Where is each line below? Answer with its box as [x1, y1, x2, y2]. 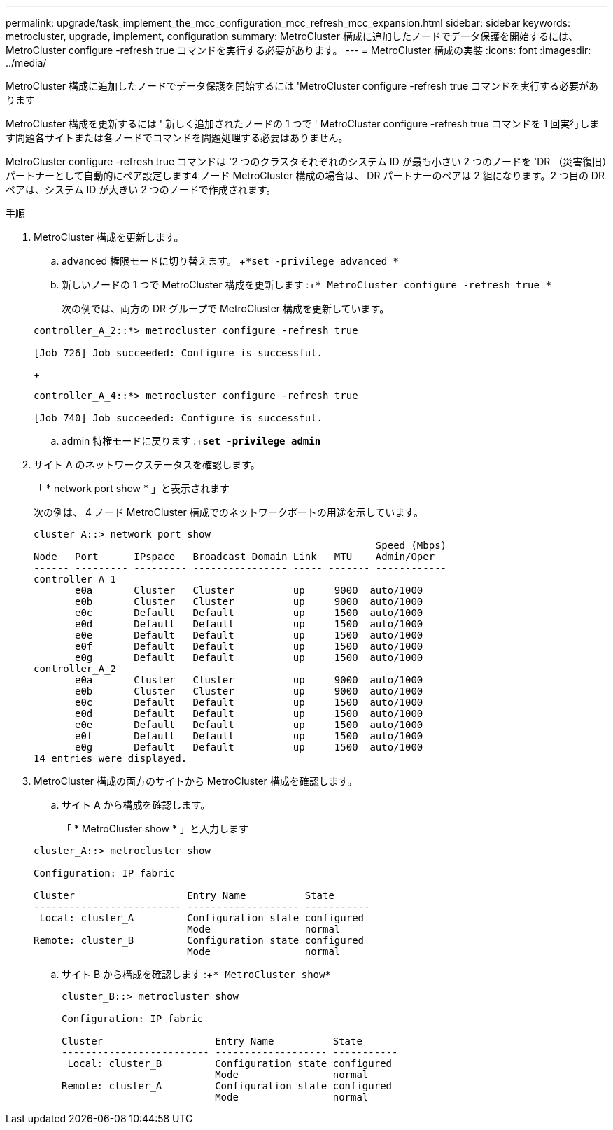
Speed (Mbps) [375, 540, 447, 551]
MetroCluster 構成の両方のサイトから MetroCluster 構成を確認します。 [34, 775, 358, 787]
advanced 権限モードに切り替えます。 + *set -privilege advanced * [62, 255, 400, 267]
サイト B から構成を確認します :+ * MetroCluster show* [62, 968, 331, 980]
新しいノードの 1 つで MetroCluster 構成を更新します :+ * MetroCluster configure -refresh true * [62, 279, 551, 291]
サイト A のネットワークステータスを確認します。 [34, 459, 260, 470]
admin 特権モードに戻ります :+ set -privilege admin [62, 435, 321, 447]
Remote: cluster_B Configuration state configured [34, 935, 365, 946]
